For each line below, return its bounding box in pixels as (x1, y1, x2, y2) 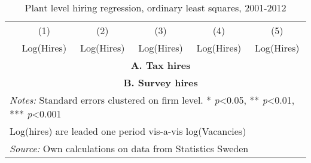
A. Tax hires (130, 58, 191, 72)
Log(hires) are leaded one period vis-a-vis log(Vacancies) (10, 124, 246, 138)
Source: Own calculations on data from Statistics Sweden (10, 141, 249, 155)
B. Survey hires (123, 76, 198, 89)
